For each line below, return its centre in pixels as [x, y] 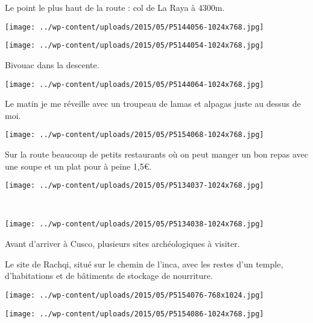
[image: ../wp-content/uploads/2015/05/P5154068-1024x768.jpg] [134, 135]
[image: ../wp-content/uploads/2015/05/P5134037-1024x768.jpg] [134, 186]
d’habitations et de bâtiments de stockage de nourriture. [109, 276]
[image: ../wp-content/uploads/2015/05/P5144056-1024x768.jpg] [134, 27]
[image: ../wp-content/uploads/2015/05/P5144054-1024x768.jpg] [134, 46]
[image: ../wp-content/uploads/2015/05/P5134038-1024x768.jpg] [134, 224]
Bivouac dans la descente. [52, 64]
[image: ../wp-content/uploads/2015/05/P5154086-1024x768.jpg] [134, 314]
